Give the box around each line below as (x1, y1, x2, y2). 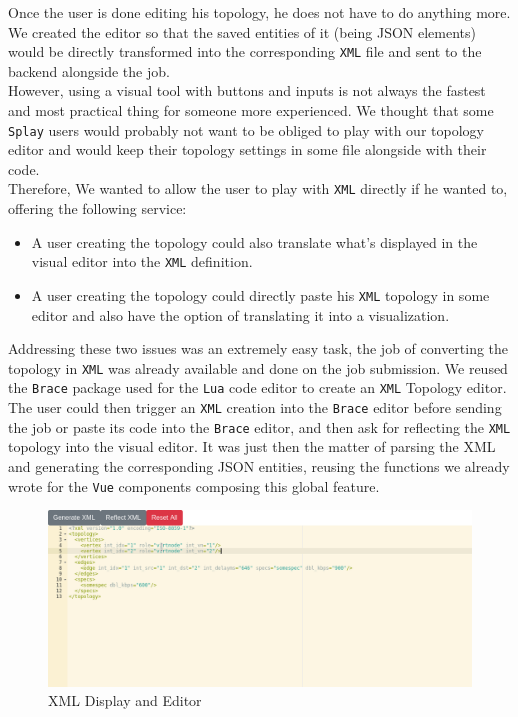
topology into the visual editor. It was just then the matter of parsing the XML (8, 436, 496, 457)
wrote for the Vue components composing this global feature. (8, 475, 380, 496)
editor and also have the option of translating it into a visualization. (31, 304, 450, 325)
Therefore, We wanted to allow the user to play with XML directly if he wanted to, (8, 178, 508, 199)
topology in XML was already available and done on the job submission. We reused (8, 357, 508, 378)
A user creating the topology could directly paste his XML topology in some (31, 284, 490, 305)
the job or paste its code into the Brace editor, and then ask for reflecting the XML (8, 416, 511, 437)
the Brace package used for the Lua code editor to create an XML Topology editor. (8, 377, 507, 398)
